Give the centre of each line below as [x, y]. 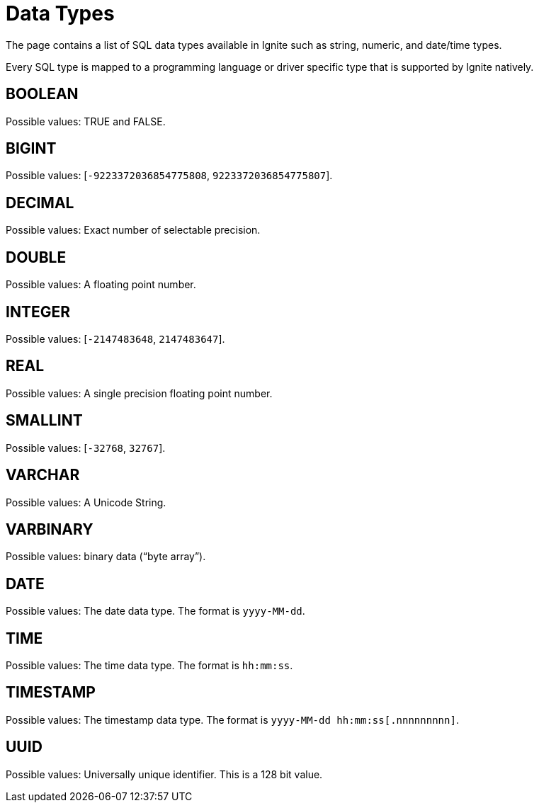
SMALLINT [44, 421]
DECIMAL [40, 203]
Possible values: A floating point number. [101, 285]
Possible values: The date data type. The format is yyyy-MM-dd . [155, 611]
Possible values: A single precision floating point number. [139, 393]
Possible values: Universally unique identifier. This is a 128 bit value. [164, 774]
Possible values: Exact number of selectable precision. [133, 230]
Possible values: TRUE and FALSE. [86, 121]
